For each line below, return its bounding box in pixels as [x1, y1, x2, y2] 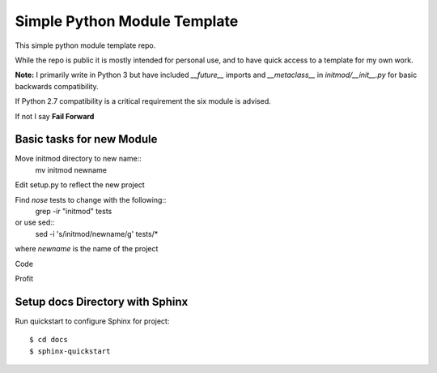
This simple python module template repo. [15, 41, 156, 50]
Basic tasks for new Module [15, 132, 158, 146]
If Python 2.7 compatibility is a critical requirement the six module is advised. [15, 96, 271, 106]
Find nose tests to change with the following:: [15, 195, 167, 204]
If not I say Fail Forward [15, 111, 95, 121]
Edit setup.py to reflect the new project [15, 180, 145, 190]
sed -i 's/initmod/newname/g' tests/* [35, 229, 159, 238]
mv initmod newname [35, 165, 107, 174]
